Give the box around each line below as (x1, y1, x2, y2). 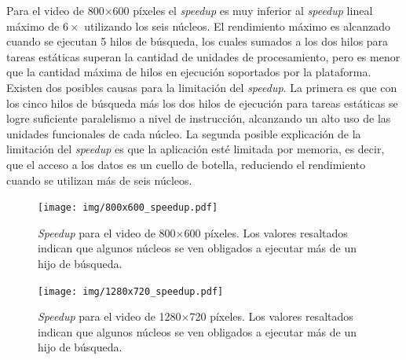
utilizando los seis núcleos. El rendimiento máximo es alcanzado (84, 17, 391, 34)
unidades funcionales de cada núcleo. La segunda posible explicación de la (6, 125, 361, 141)
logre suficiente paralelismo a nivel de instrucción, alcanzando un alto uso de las (6, 110, 391, 127)
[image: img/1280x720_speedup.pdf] (38, 285, 224, 297)
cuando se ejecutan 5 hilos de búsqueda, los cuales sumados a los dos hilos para (6, 33, 389, 50)
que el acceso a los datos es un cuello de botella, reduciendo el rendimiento (6, 156, 366, 172)
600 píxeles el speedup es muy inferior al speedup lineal (112, 2, 373, 18)
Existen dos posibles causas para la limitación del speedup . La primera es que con (6, 79, 397, 95)
